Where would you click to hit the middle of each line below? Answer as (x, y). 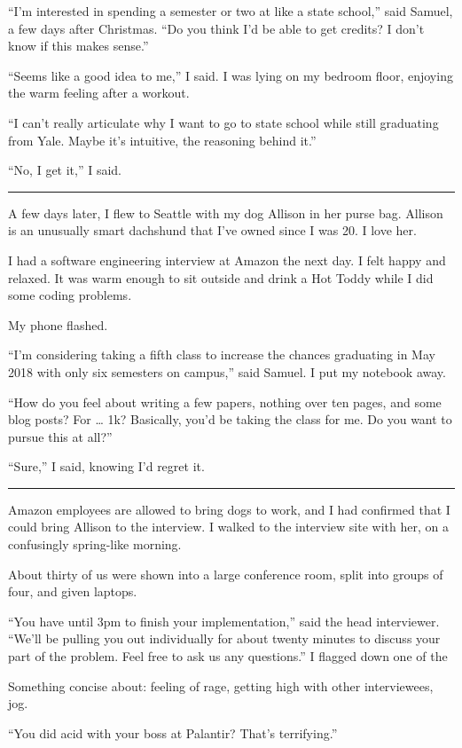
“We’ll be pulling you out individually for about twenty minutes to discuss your (224, 638)
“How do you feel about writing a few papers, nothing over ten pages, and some (225, 402)
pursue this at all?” (60, 436)
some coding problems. (70, 295)
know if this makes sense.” (78, 46)
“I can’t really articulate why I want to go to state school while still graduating (223, 122)
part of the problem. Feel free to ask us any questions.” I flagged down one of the (228, 656)
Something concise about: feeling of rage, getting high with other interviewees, (221, 685)
